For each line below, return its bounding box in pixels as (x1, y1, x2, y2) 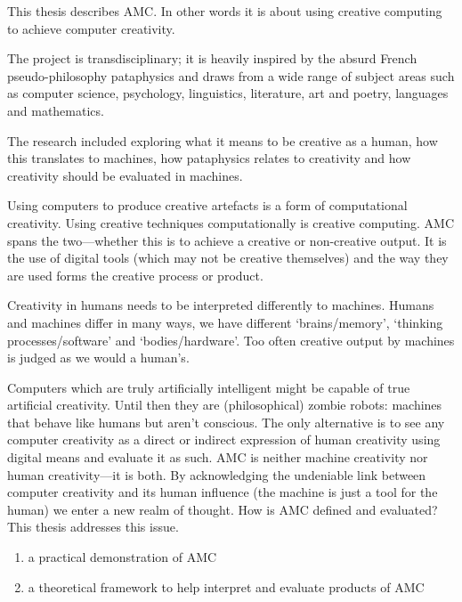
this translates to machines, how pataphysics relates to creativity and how (7, 149, 411, 167)
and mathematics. (7, 101, 104, 119)
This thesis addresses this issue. (7, 517, 179, 536)
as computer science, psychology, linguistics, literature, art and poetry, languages (7, 84, 449, 102)
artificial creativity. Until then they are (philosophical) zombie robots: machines (7, 395, 442, 414)
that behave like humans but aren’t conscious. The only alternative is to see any (7, 412, 445, 431)
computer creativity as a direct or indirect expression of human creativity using (7, 430, 441, 449)
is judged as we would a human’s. (7, 348, 190, 367)
